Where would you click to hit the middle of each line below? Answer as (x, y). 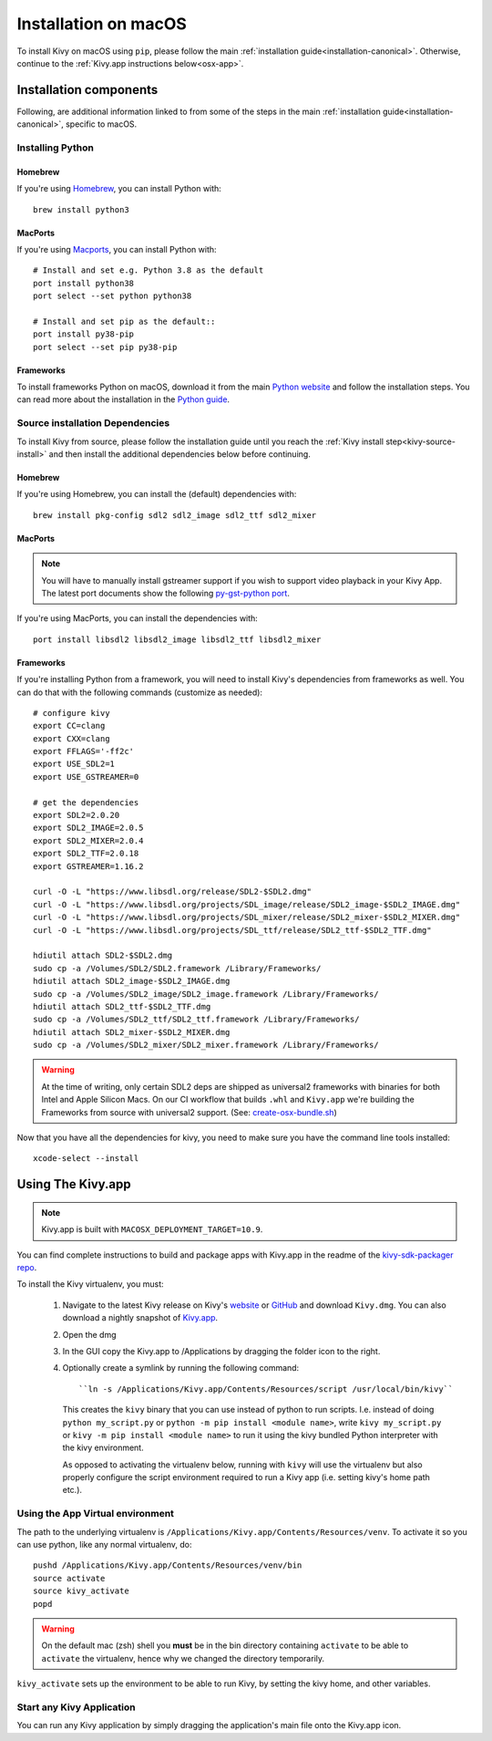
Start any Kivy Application (76, 1707)
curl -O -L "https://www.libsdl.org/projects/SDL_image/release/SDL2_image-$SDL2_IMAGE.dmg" (247, 904)
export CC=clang (69, 726)
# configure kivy (72, 713)
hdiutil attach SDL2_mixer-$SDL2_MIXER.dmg (132, 1032)
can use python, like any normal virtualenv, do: (104, 1544)
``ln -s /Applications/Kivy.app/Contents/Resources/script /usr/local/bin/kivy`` (266, 1389)
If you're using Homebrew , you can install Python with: (119, 189)
